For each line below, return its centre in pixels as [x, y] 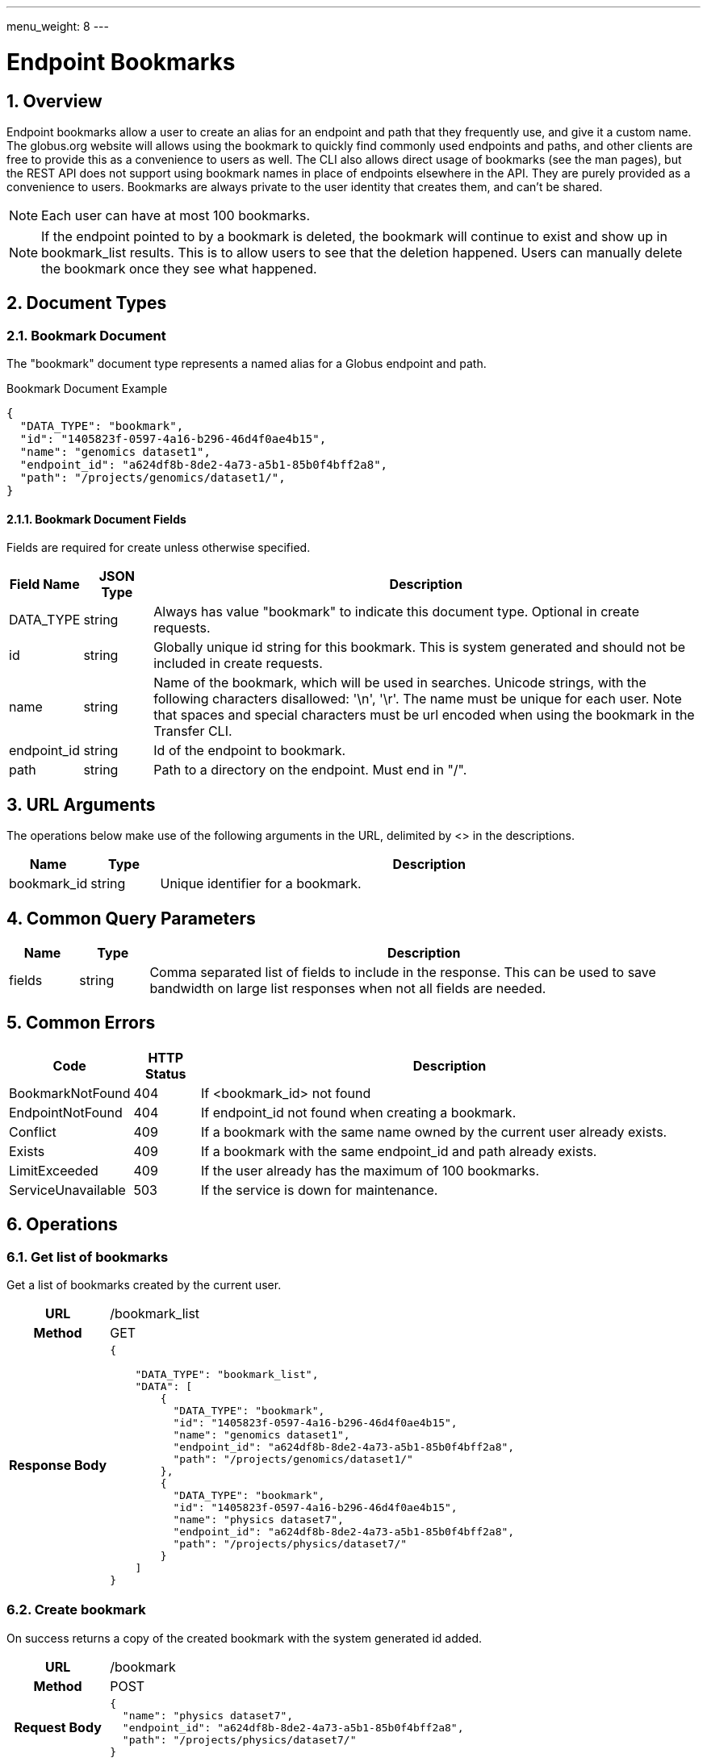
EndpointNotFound [66, 1112]
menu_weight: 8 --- [58, 26]
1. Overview [54, 101]
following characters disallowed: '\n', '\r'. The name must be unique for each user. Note [418, 699]
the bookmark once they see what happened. [179, 268]
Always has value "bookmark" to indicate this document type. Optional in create [396, 612]
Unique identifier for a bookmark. [261, 884]
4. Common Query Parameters [131, 918]
